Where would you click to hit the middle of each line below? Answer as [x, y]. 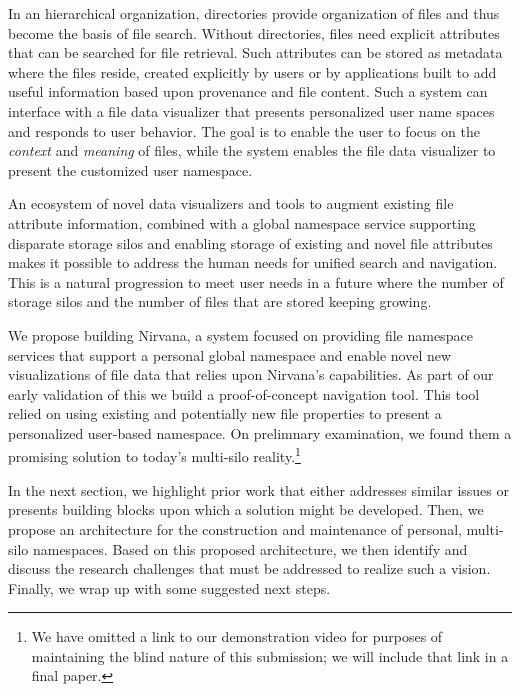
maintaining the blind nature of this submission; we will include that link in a [270, 655]
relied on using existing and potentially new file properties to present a [225, 413]
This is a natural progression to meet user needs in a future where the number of [256, 281]
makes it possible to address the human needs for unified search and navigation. [253, 262]
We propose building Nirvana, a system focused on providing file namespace [240, 334]
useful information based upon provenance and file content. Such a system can [248, 91]
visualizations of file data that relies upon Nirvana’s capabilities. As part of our [251, 374]
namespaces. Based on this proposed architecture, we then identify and [250, 548]
